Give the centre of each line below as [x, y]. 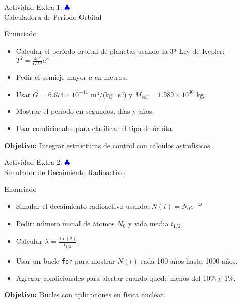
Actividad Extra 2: [33, 162]
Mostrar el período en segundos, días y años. [85, 111]
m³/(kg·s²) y [111, 94]
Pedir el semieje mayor [51, 77]
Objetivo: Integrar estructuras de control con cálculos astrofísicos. [108, 145]
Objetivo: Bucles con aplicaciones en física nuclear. [85, 295]
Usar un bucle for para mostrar [66, 260]
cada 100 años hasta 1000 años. [189, 260]
